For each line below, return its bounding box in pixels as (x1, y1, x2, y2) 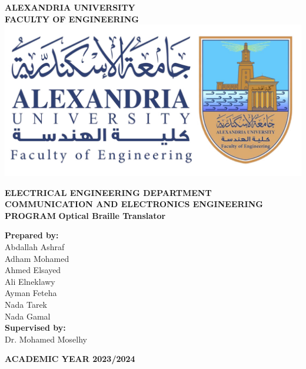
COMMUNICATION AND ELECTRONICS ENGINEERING (5, 198, 263, 210)
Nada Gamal (5, 310, 51, 322)
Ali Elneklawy (5, 275, 55, 287)
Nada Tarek (5, 298, 47, 311)
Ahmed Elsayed (5, 264, 61, 276)
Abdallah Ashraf (5, 241, 65, 253)
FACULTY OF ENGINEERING (5, 12, 139, 25)
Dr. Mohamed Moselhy (5, 333, 87, 345)
